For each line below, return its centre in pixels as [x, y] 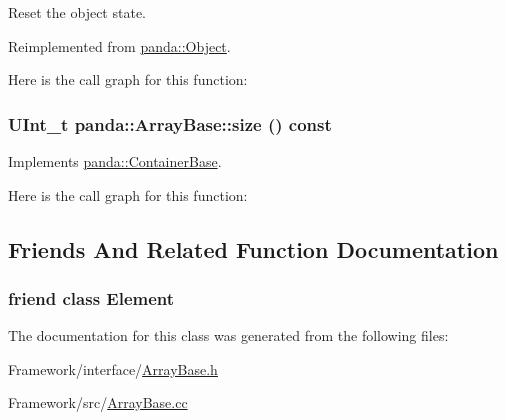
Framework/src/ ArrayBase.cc [98, 402]
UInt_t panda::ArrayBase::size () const [170, 123]
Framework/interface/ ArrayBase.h [113, 368]
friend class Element [91, 297]
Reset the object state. [77, 12]
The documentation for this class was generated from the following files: [228, 335]
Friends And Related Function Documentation [253, 248]
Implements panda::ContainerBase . [115, 161]
